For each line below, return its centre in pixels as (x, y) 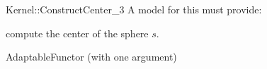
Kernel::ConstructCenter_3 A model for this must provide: (134, 9)
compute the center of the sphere (77, 33)
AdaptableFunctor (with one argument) (91, 57)
